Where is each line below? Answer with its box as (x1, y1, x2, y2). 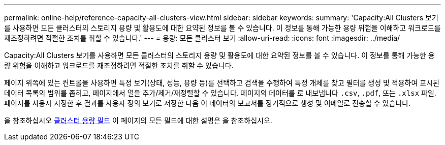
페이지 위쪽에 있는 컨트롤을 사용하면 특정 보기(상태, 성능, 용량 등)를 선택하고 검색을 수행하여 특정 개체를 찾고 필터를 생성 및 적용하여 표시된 (4, 78, 439, 87)
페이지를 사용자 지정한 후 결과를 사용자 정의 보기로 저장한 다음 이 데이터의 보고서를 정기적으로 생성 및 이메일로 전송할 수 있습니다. (4, 99, 411, 107)
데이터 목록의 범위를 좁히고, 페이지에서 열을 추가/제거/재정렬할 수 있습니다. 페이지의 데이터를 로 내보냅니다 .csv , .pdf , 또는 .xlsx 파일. (4, 89, 436, 97)
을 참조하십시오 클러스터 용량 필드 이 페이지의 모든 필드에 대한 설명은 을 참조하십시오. (4, 116, 272, 125)
